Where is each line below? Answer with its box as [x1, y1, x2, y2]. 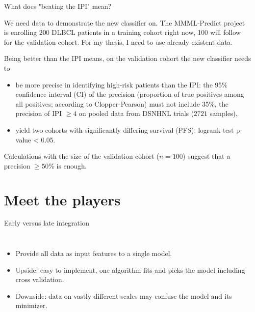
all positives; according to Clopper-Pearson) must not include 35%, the [15, 98, 229, 109]
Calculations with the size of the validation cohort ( [4, 151, 159, 161]
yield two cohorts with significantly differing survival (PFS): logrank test [15, 124, 234, 135]
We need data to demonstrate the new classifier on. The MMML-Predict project [4, 17, 245, 28]
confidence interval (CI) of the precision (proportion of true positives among [15, 89, 244, 99]
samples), [209, 108, 238, 118]
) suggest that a [182, 151, 230, 161]
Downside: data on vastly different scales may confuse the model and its [15, 290, 232, 301]
